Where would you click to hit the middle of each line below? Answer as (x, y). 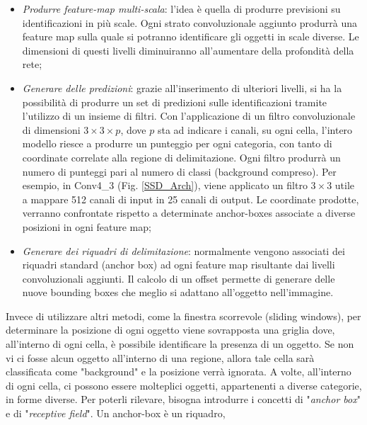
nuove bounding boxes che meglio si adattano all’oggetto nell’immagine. (178, 292)
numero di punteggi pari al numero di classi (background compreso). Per (179, 171)
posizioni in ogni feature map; (87, 226)
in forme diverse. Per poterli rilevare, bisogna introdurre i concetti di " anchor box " (183, 399)
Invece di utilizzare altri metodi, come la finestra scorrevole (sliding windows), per (183, 316)
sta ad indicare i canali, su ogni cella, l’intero (255, 129)
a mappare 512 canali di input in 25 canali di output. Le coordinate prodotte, (191, 199)
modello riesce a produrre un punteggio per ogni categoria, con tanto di (177, 143)
